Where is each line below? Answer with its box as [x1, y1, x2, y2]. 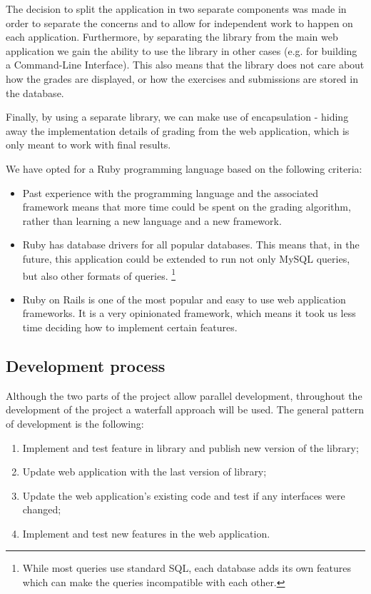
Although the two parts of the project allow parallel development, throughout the [6, 388, 362, 403]
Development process [6, 354, 166, 376]
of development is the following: [6, 416, 144, 431]
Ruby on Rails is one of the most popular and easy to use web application [22, 291, 346, 306]
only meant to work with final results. [6, 137, 171, 152]
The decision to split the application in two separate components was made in [6, 1, 347, 16]
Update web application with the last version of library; [22, 464, 267, 479]
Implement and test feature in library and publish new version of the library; [22, 440, 359, 455]
